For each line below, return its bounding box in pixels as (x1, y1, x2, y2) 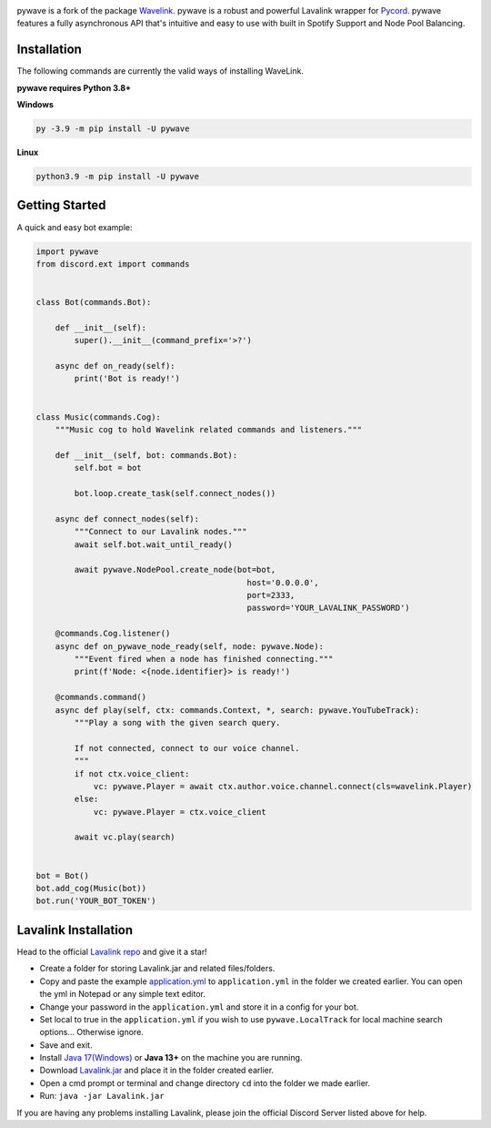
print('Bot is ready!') (74, 373, 181, 384)
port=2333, (246, 590, 296, 601)
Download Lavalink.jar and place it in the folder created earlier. (39, 1065, 275, 1076)
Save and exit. (39, 1039, 93, 1051)
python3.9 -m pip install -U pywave (35, 171, 200, 182)
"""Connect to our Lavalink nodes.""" (74, 526, 247, 537)
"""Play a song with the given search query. (74, 717, 281, 727)
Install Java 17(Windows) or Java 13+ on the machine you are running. (39, 1052, 303, 1063)
